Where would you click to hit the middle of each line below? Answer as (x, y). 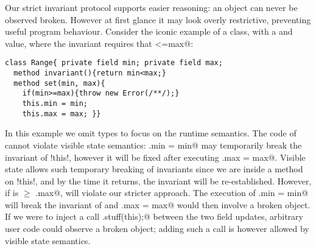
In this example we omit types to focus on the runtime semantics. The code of (151, 133)
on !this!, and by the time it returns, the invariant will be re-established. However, (158, 181)
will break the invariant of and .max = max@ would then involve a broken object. (158, 204)
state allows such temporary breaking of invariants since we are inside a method (154, 169)
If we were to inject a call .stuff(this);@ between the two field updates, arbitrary (154, 216)
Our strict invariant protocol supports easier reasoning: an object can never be (151, 7)
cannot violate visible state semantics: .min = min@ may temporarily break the (153, 145)
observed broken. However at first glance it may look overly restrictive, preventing (158, 19)
